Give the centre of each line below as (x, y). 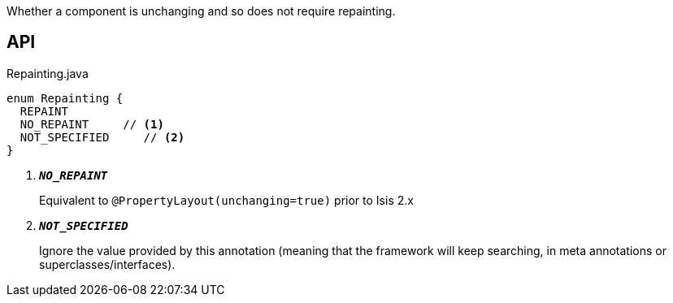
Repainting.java (48, 73)
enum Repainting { (65, 98)
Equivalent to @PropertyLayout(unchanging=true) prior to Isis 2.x (226, 200)
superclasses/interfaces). (107, 264)
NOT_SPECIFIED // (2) (102, 137)
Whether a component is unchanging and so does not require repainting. (201, 11)
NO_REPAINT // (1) (92, 124)
